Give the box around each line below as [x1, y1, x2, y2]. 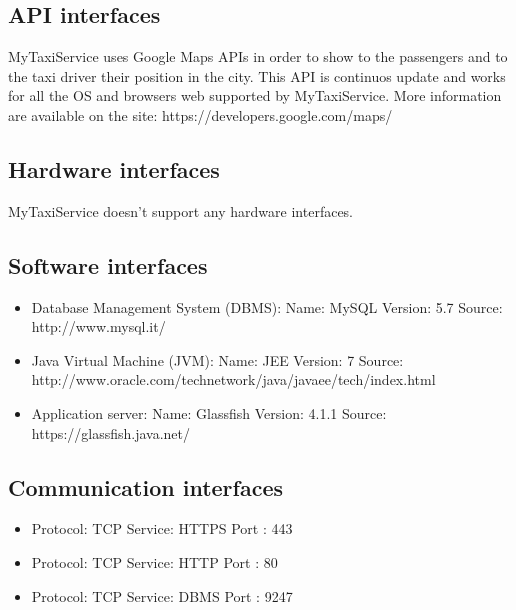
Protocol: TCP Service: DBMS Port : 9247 [31, 585, 293, 606]
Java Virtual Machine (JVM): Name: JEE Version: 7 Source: [31, 349, 404, 370]
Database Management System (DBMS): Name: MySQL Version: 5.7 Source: [31, 296, 503, 317]
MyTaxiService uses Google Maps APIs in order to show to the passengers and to [8, 46, 508, 67]
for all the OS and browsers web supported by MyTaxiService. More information [8, 85, 502, 106]
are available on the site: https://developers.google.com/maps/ [8, 104, 393, 125]
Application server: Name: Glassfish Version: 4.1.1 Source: [31, 402, 387, 423]
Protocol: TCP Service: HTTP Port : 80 [31, 551, 278, 572]
